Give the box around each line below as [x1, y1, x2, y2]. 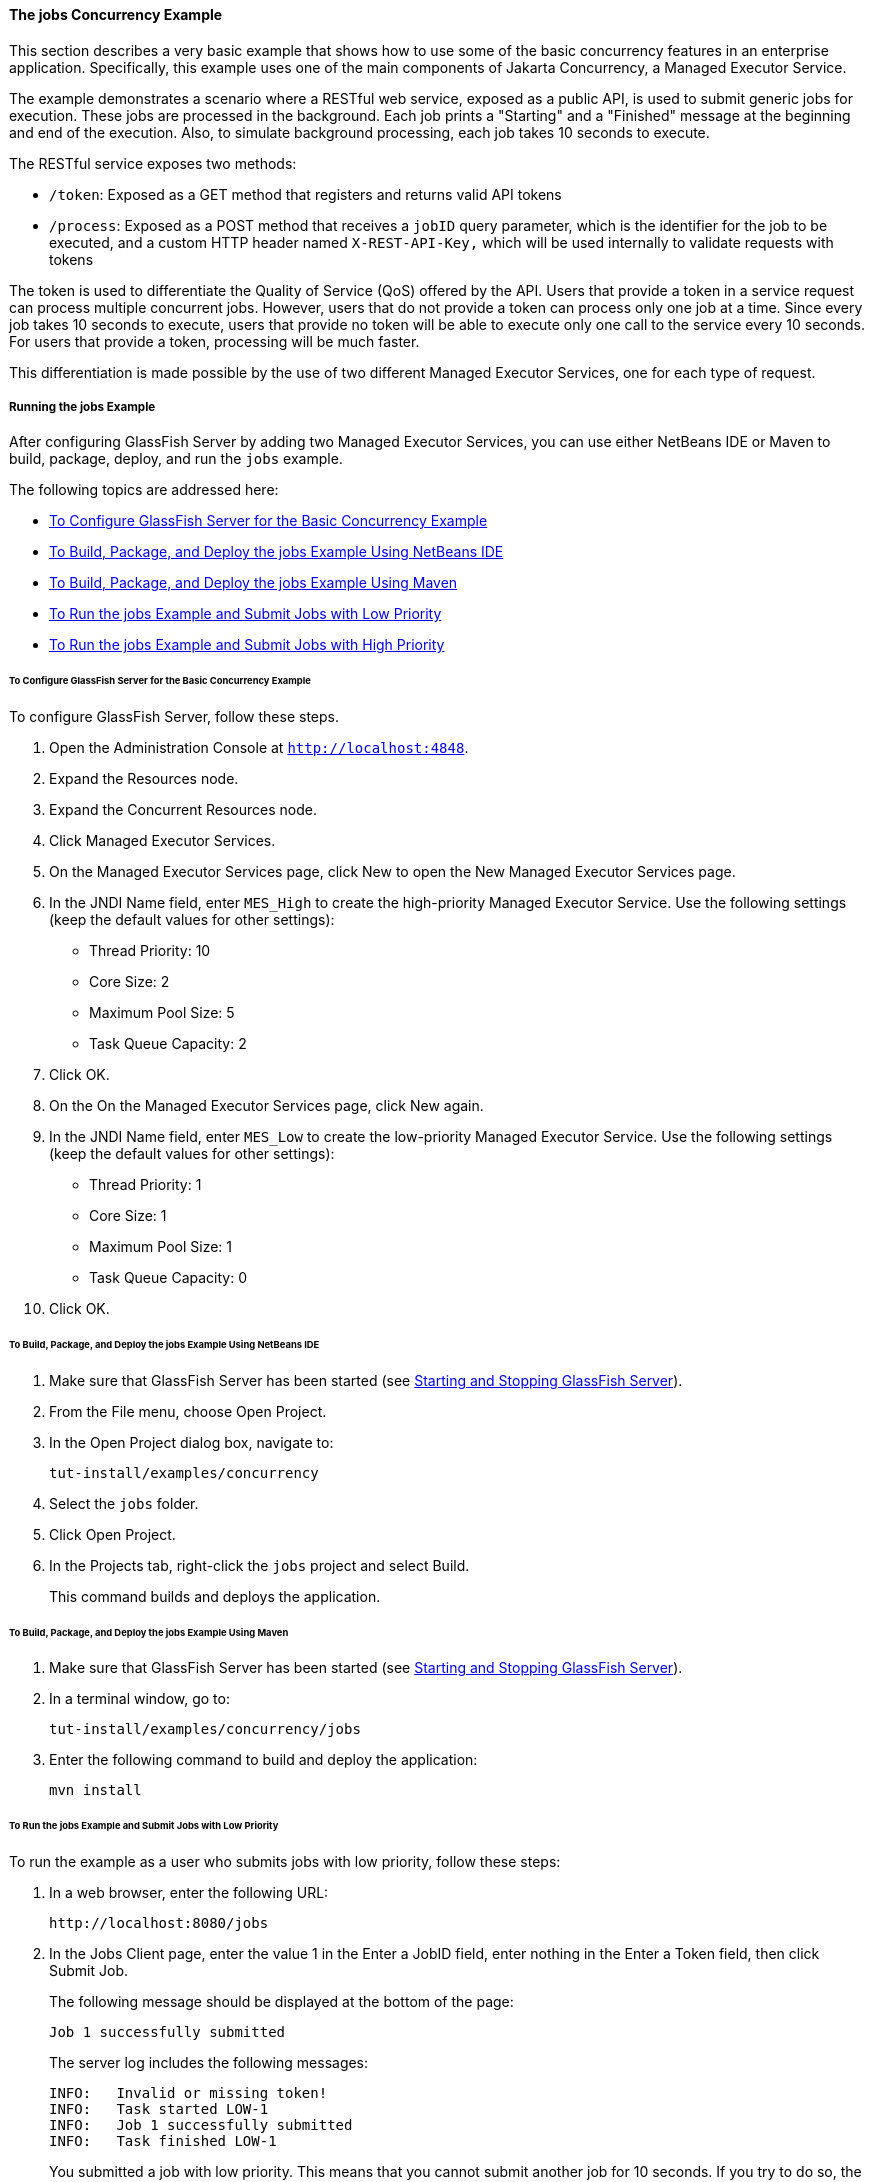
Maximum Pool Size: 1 [89, 1238, 232, 1256]
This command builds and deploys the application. [49, 1587, 381, 1605]
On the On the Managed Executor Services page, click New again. [49, 1097, 484, 1115]
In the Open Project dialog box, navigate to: [49, 1433, 334, 1451]
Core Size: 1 [89, 1207, 167, 1225]
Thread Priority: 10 [89, 942, 211, 960]
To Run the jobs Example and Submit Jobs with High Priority [49, 636, 445, 654]
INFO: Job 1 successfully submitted [49, 2117, 353, 2134]
